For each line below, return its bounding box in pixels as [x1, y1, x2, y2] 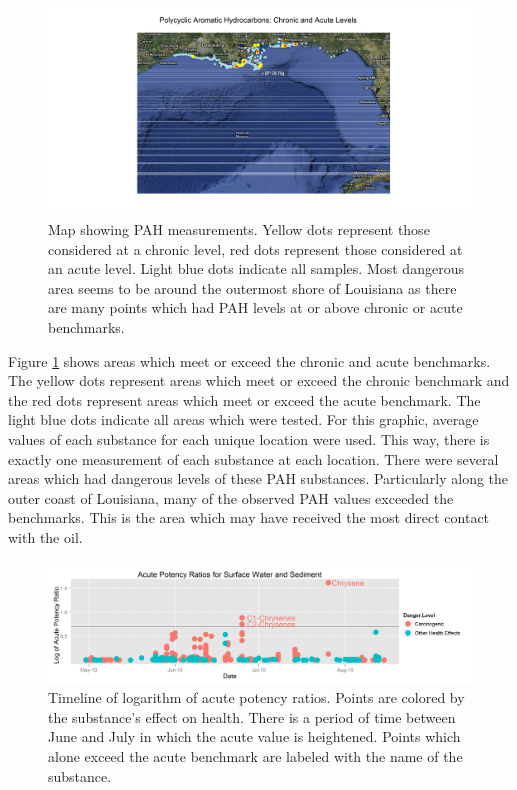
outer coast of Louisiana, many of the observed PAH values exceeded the [8, 487, 454, 508]
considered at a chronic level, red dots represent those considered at [48, 238, 463, 259]
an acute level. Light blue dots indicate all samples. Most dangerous [48, 258, 464, 279]
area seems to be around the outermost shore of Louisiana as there [48, 277, 457, 298]
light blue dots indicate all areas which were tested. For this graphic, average [8, 409, 479, 430]
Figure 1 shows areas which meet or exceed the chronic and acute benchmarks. [8, 350, 491, 371]
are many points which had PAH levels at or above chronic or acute [48, 297, 463, 318]
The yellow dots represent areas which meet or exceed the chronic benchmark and [8, 370, 510, 391]
